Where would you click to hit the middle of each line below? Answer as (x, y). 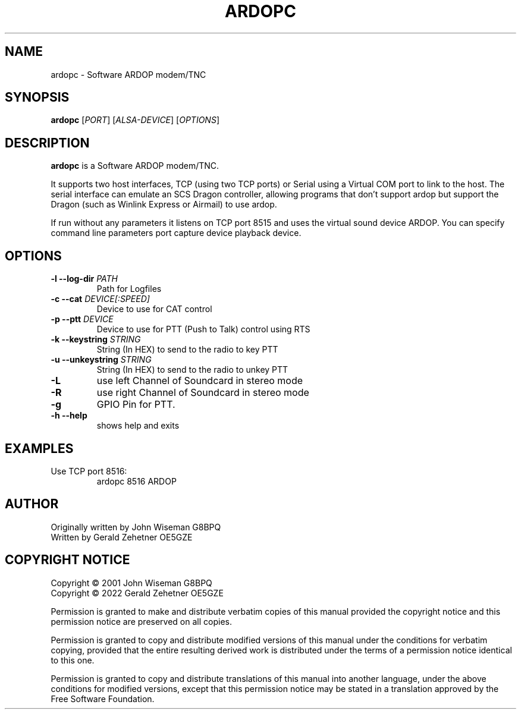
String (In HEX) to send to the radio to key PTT (187, 350)
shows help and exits (138, 426)
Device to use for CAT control (154, 309)
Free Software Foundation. (103, 699)
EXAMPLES (39, 448)
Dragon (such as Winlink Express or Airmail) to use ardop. (164, 205)
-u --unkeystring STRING (101, 360)
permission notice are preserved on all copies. (141, 621)
